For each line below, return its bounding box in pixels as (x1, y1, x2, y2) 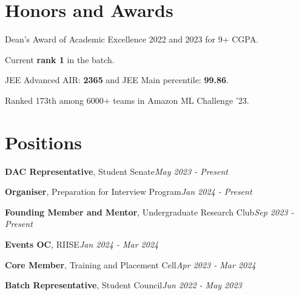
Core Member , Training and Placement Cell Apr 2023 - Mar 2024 (5, 258, 256, 271)
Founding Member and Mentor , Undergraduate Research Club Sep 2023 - (5, 205, 294, 218)
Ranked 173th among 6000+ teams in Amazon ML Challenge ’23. (5, 93, 249, 106)
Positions (5, 129, 82, 154)
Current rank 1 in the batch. (5, 53, 115, 66)
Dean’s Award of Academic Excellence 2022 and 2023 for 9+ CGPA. (5, 33, 259, 46)
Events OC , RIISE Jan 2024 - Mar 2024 (5, 238, 159, 250)
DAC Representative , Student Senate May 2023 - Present (5, 164, 229, 177)
